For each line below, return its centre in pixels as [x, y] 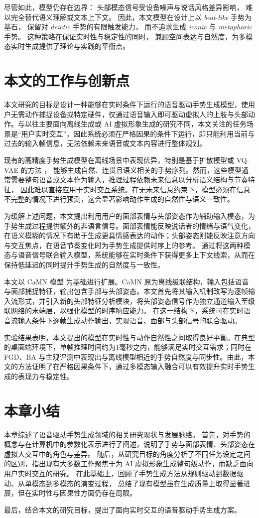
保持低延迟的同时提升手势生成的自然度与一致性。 [84, 264]
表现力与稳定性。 [46, 376]
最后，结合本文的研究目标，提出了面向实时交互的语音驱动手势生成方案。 [123, 509]
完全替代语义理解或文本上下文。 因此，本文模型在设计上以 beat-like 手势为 [131, 17]
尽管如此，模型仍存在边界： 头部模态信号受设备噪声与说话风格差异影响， [124, 7]
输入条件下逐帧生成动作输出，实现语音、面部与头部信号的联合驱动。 [129, 320]
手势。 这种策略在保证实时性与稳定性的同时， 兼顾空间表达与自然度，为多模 [129, 36]
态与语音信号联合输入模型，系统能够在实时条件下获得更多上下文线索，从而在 [129, 255]
